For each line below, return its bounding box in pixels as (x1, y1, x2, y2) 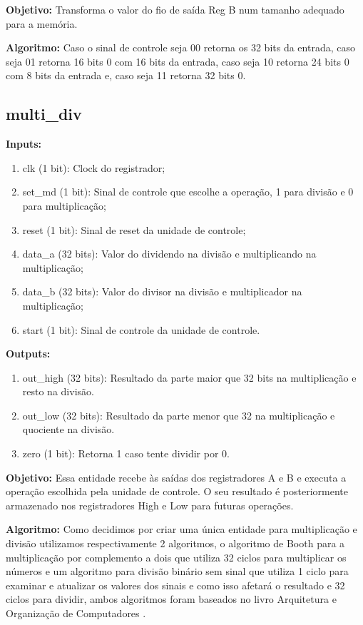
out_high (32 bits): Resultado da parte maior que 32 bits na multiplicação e (22, 370, 357, 385)
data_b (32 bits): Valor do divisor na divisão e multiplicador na (22, 284, 302, 299)
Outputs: (6, 346, 51, 361)
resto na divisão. (22, 384, 94, 399)
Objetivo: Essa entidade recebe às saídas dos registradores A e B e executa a (6, 469, 347, 484)
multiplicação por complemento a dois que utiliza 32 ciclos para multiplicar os (6, 549, 347, 564)
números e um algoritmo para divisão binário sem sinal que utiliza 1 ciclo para (6, 564, 349, 579)
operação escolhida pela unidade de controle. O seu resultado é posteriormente (6, 484, 348, 499)
